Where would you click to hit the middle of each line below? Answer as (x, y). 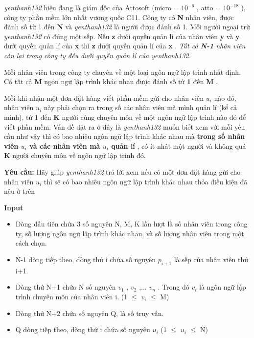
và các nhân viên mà (65, 146)
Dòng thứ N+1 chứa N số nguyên (66, 287)
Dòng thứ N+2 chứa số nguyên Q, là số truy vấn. (90, 313)
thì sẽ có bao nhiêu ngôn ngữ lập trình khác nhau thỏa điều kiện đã (146, 181)
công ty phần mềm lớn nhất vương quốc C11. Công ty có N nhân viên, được (119, 17)
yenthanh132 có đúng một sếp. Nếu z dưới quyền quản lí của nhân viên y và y (122, 36)
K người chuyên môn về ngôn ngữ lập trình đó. (75, 155)
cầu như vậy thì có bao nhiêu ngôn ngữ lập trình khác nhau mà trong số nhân (125, 136)
